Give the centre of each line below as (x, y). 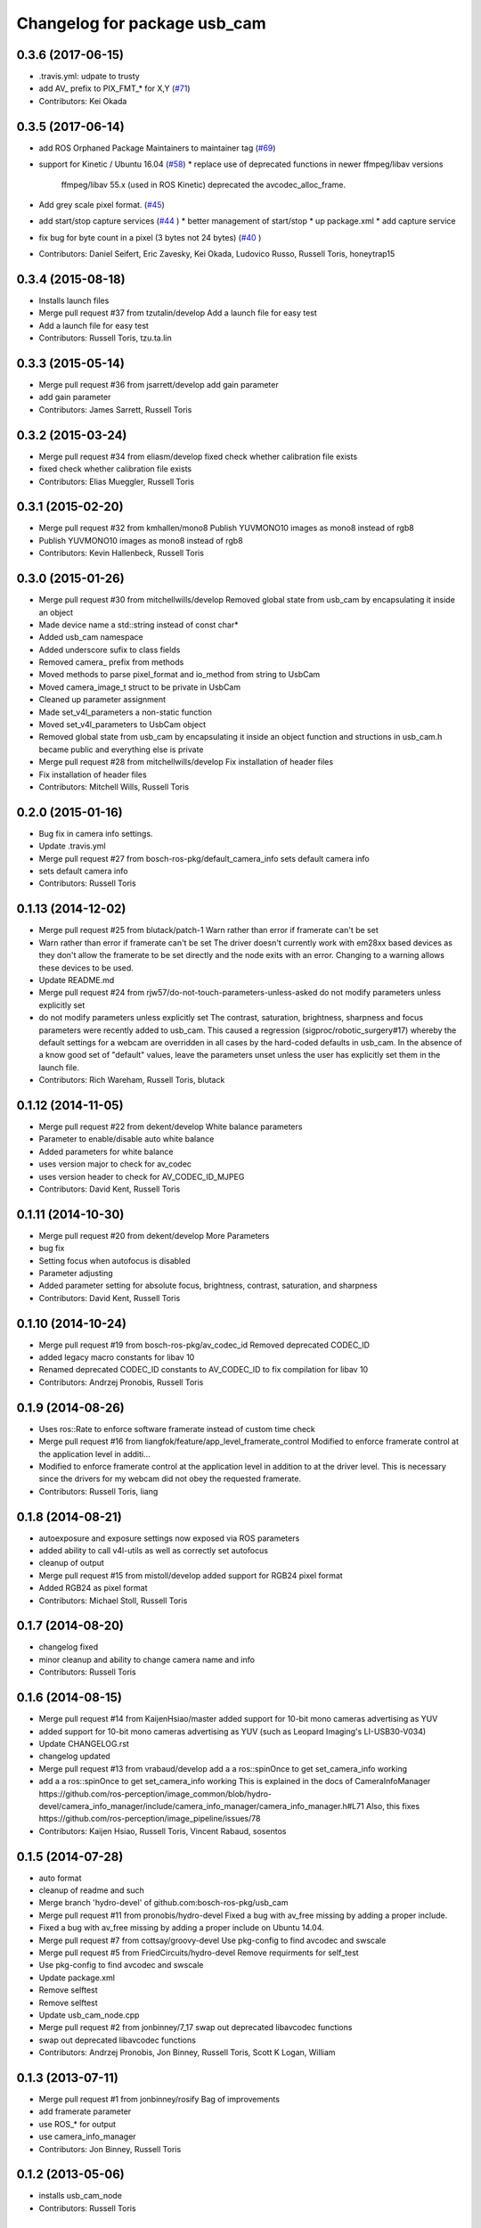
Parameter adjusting (76, 1273)
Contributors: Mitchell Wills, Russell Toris (114, 787)
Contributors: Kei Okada (83, 101)
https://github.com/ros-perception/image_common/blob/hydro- (155, 1794)
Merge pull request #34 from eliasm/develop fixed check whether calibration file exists (198, 456)
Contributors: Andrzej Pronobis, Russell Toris (121, 1382)
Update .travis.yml (72, 846)
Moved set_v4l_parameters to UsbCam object (122, 725)
